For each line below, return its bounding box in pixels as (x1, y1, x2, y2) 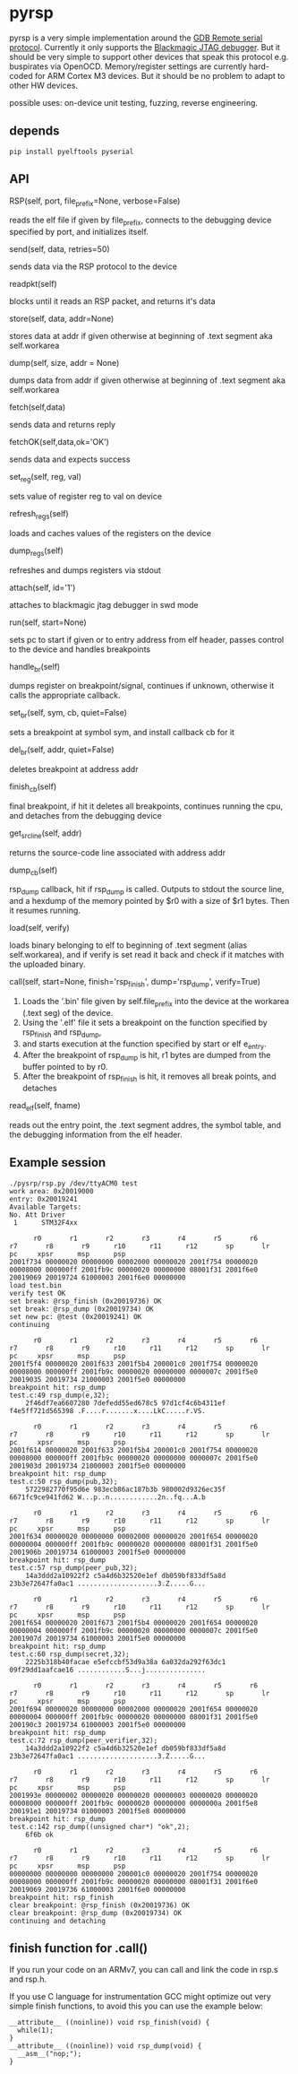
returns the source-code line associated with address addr (9, 846, 226, 858)
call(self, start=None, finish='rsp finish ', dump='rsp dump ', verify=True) (9, 976, 261, 989)
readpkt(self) (9, 279, 57, 290)
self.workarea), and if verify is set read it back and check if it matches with (9, 950, 285, 960)
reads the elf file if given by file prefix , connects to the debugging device (9, 214, 272, 228)
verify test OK (9, 1289, 66, 1297)
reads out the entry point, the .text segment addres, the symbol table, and (9, 1119, 282, 1130)
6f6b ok (25, 1830, 54, 1839)
